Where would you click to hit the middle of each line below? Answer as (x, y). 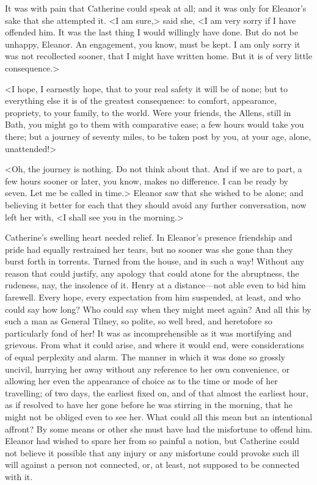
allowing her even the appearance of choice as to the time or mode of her (141, 381)
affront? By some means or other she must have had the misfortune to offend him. (159, 428)
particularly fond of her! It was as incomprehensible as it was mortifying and (148, 333)
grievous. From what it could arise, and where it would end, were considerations (155, 345)
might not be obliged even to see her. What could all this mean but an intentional (159, 417)
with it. (19, 476)
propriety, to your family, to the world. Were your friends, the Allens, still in (148, 112)
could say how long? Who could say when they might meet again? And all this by (158, 309)
